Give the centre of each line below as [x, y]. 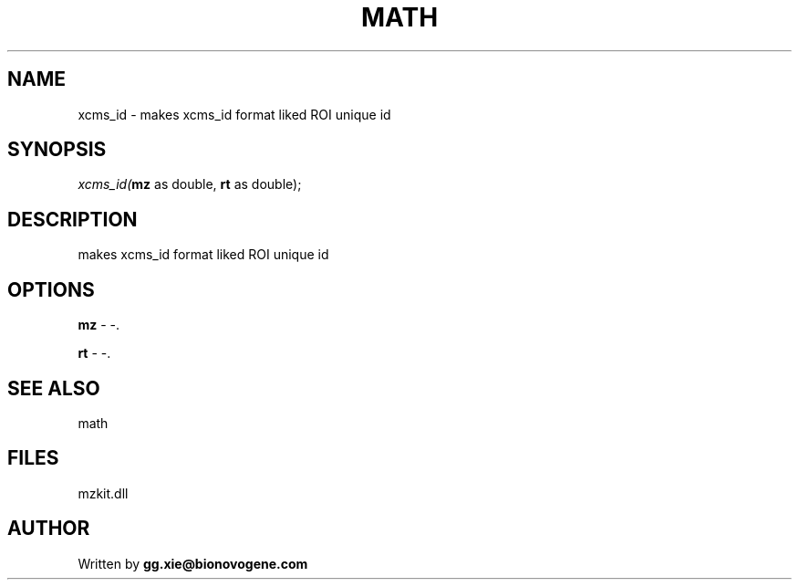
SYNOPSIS [57, 150]
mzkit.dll [103, 493]
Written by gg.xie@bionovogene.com [193, 563]
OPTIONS [51, 289]
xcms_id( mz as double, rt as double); [190, 184]
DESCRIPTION [73, 219]
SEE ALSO [54, 388]
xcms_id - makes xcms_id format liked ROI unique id [234, 114]
